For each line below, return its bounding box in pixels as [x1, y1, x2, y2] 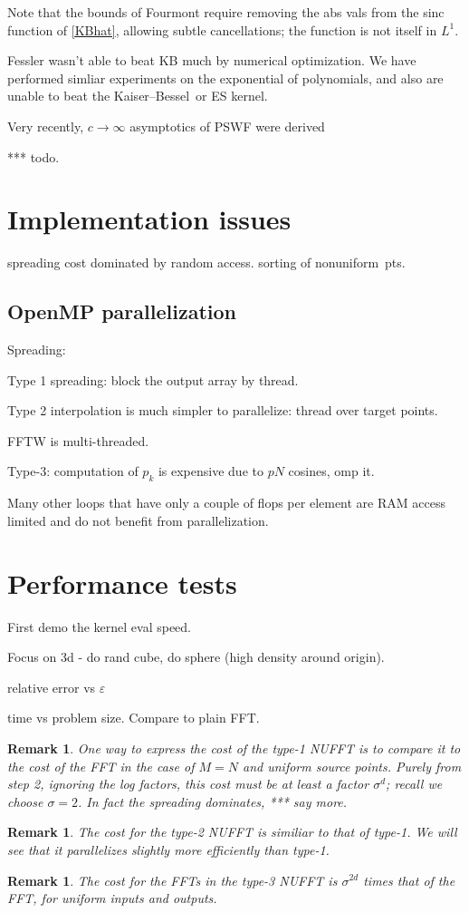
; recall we [386, 774, 443, 793]
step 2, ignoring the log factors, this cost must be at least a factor [7, 774, 369, 793]
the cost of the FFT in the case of [7, 756, 195, 775]
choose [7, 792, 43, 811]
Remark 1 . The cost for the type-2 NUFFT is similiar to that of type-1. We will [7, 822, 457, 841]
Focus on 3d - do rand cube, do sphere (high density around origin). [7, 647, 385, 666]
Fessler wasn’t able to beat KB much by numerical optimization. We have [7, 51, 416, 70]
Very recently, [7, 116, 84, 135]
